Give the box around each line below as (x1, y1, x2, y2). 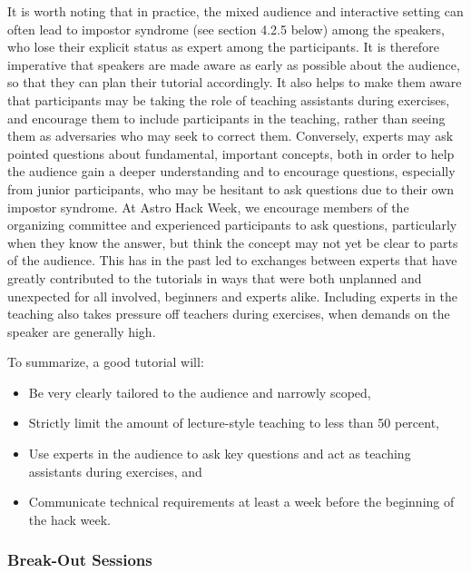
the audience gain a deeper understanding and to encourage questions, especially (7, 162, 456, 181)
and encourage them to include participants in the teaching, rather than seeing (7, 108, 446, 127)
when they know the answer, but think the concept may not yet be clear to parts (7, 232, 458, 252)
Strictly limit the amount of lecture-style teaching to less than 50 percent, (28, 413, 440, 432)
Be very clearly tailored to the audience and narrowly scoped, (28, 382, 371, 401)
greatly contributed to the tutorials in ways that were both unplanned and (7, 268, 422, 287)
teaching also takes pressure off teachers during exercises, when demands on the (7, 304, 450, 323)
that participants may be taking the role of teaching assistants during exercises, (7, 90, 450, 109)
